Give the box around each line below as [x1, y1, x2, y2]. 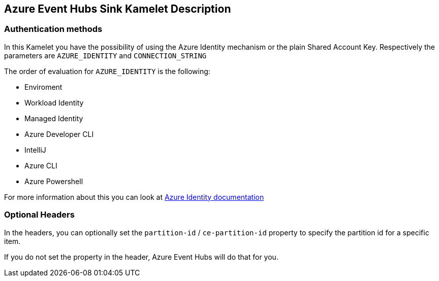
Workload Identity [24, 98, 84, 107]
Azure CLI [24, 161, 57, 170]
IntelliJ [24, 145, 46, 154]
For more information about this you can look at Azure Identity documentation [4, 192, 264, 201]
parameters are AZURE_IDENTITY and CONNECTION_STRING [4, 51, 207, 60]
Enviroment [24, 82, 62, 91]
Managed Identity [24, 114, 83, 123]
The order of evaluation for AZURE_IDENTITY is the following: [4, 66, 210, 76]
